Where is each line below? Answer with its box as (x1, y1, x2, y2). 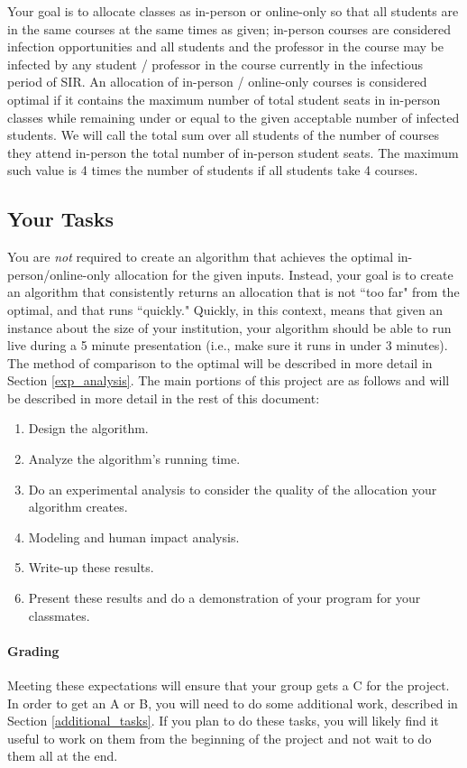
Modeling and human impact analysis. (28, 527, 240, 546)
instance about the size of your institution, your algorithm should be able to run (7, 318, 452, 337)
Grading (7, 641, 60, 660)
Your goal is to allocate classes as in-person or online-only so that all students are (7, 2, 459, 20)
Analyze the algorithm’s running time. (28, 449, 241, 468)
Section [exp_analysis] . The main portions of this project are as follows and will (7, 371, 450, 390)
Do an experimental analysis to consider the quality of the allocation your (28, 479, 437, 498)
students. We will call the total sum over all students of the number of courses (7, 125, 439, 144)
